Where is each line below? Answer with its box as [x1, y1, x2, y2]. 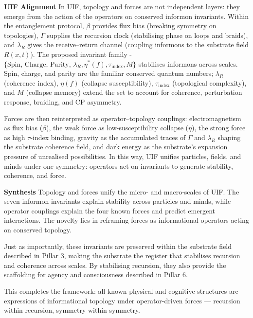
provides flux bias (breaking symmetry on [92, 20, 217, 31]
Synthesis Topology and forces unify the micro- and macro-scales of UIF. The [4, 186, 239, 196]
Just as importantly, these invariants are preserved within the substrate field [4, 241, 232, 251]
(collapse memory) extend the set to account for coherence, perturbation [26, 87, 242, 97]
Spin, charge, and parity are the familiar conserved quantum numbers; [4, 68, 214, 78]
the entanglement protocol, [4, 20, 84, 31]
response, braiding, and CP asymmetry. [4, 96, 122, 106]
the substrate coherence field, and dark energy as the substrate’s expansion [4, 141, 228, 152]
